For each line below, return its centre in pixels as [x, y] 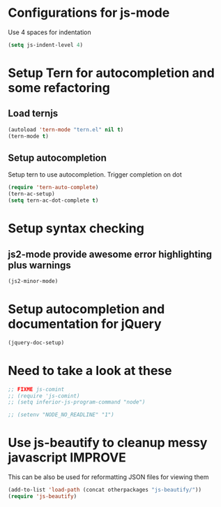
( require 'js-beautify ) [43, 496]
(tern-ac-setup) [31, 194]
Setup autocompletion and [86, 309]
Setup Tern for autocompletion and [111, 73]
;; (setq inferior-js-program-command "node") [77, 402]
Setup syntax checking [76, 229]
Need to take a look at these [90, 370]
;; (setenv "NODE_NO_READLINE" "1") [61, 415]
